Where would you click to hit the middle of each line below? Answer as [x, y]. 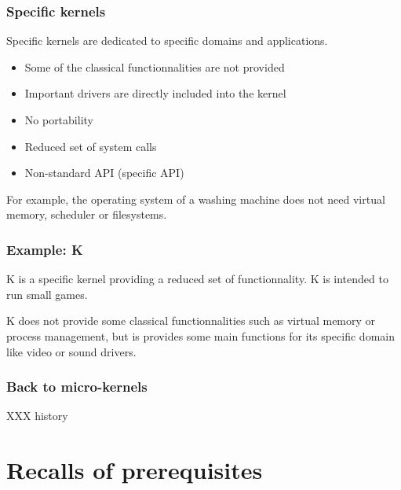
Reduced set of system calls [91, 146]
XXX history [37, 416]
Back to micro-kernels [77, 387]
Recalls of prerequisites [135, 470]
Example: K [45, 249]
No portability [59, 120]
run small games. [47, 294]
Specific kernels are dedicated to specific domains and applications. [167, 41]
